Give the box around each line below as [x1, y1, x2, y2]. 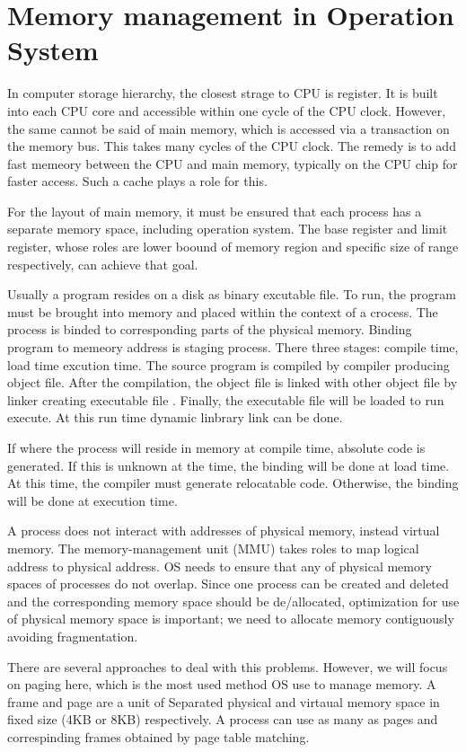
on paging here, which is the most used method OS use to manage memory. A [7, 675, 436, 694]
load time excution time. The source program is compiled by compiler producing [7, 355, 450, 374]
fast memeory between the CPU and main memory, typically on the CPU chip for [7, 154, 458, 173]
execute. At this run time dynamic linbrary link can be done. [7, 408, 343, 427]
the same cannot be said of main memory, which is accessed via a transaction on [7, 119, 450, 137]
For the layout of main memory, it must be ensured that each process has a [7, 201, 422, 220]
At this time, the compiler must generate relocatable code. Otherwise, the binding [7, 473, 459, 492]
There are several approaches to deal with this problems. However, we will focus [7, 657, 448, 676]
